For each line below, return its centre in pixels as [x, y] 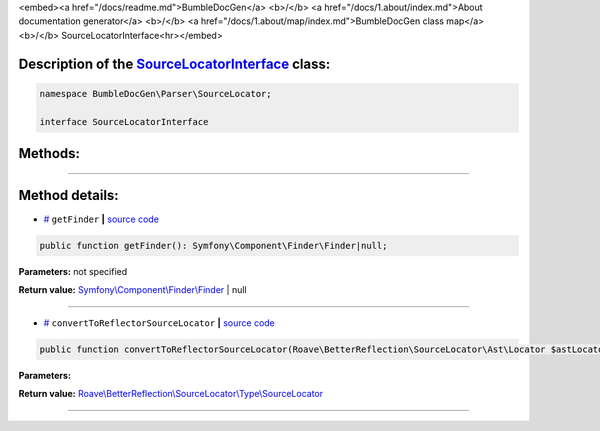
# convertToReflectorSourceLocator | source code [159, 322]
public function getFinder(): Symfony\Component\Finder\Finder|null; [213, 246]
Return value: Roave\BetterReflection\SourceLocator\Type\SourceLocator [171, 394]
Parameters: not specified [73, 272]
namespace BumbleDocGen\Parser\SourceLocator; [155, 93]
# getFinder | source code [101, 219]
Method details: [68, 195]
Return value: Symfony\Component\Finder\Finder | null [132, 290]
